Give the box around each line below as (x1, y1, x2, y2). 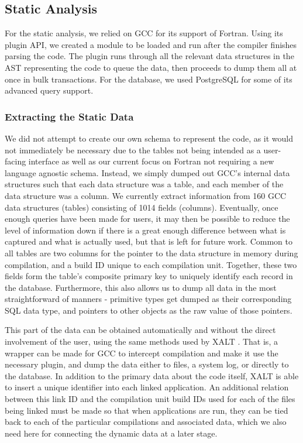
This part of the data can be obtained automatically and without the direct (5, 324, 276, 336)
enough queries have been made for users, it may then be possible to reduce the (5, 212, 290, 225)
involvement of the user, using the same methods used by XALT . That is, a (5, 335, 278, 348)
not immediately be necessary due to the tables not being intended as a (5, 143, 261, 156)
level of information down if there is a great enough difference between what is (5, 224, 286, 236)
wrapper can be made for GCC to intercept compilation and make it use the (5, 346, 278, 359)
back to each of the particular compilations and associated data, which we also (5, 415, 287, 428)
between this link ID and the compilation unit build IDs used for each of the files (5, 393, 295, 405)
